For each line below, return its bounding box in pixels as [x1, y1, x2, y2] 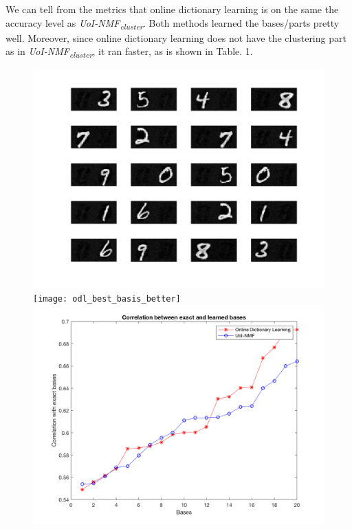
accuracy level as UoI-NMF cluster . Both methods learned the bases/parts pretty [5, 15, 340, 32]
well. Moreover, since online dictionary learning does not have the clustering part [5, 30, 346, 45]
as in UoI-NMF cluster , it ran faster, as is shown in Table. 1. [5, 44, 253, 60]
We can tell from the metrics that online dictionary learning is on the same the [5, 2, 339, 16]
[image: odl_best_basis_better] [33, 294, 181, 304]
